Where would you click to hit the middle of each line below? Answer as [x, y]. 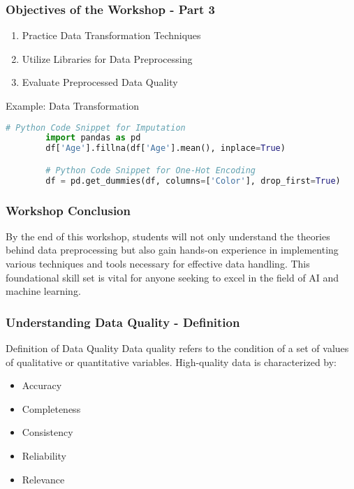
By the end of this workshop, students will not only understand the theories [168, 236]
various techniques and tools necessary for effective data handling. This [158, 264]
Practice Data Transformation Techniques [111, 35]
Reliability [44, 455]
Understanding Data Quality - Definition [123, 322]
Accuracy [42, 385]
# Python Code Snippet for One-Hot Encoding [150, 170]
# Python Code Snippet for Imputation [96, 127]
